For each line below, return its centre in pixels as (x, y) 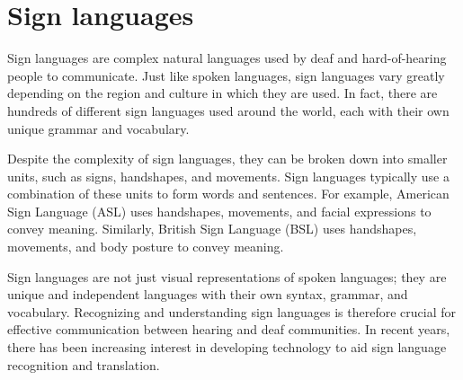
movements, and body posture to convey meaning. (146, 247)
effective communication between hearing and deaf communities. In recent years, (229, 329)
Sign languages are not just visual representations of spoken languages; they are (227, 276)
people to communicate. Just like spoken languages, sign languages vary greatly (226, 75)
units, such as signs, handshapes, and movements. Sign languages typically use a (228, 176)
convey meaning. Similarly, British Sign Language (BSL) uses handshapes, (212, 229)
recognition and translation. (84, 364)
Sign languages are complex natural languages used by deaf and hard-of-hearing (227, 58)
